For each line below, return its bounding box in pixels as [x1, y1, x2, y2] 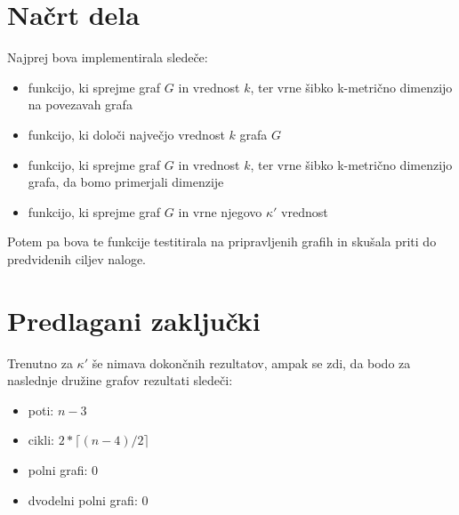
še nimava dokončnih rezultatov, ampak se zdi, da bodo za [92, 353, 411, 372]
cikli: [28, 431, 54, 449]
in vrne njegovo [178, 202, 262, 221]
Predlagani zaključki [7, 302, 261, 338]
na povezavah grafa [28, 95, 133, 114]
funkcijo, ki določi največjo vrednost [28, 125, 225, 143]
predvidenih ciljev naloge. [7, 249, 147, 268]
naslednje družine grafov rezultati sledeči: [7, 371, 233, 390]
